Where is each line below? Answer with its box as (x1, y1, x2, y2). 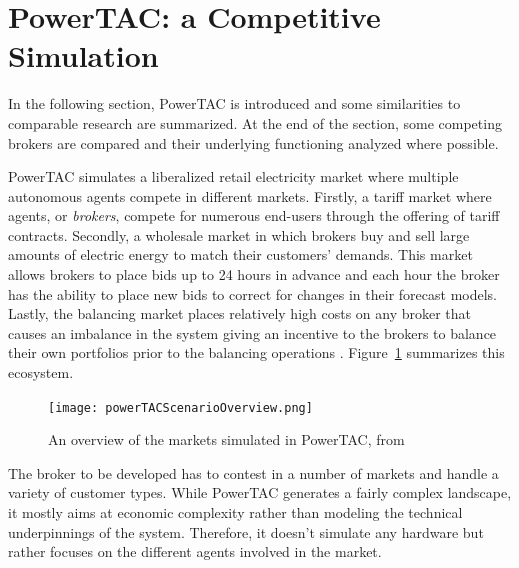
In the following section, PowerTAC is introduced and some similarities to (8, 93, 461, 114)
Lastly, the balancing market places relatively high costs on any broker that (8, 303, 472, 324)
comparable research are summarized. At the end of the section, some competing (8, 112, 502, 133)
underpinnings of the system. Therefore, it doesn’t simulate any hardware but (8, 521, 484, 542)
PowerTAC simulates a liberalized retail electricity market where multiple (8, 166, 459, 187)
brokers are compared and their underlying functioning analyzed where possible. (8, 132, 499, 153)
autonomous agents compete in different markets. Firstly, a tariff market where (8, 185, 492, 206)
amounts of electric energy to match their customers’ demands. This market (8, 244, 473, 265)
